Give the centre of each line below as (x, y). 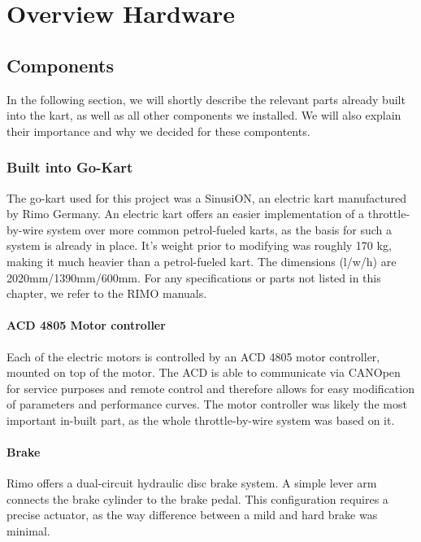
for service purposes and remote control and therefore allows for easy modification (210, 388)
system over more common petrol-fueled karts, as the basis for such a (219, 229)
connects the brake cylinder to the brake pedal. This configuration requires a (197, 498)
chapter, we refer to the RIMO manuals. (107, 293)
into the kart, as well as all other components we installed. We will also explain (204, 115)
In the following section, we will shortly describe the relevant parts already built (206, 99)
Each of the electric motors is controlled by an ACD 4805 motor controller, (193, 356)
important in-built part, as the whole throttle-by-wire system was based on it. (201, 420)
